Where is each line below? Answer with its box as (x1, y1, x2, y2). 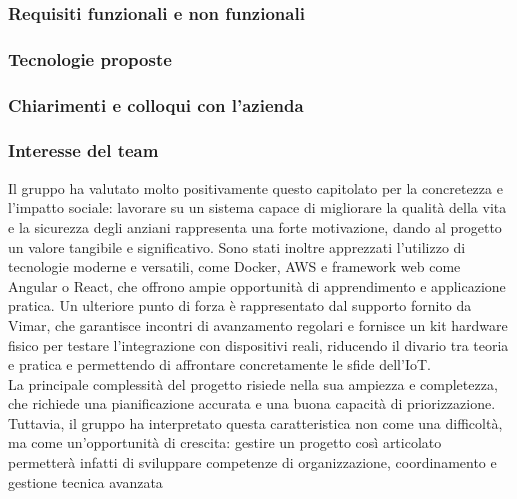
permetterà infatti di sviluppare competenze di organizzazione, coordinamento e (8, 452, 497, 473)
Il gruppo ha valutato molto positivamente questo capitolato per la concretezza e (8, 177, 503, 198)
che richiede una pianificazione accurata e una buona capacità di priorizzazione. (8, 393, 496, 414)
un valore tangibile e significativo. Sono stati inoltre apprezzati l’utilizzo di (8, 236, 466, 257)
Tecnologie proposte (8, 46, 172, 71)
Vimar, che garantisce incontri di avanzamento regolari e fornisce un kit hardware (8, 314, 508, 335)
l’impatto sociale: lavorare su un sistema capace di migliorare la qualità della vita (8, 197, 507, 218)
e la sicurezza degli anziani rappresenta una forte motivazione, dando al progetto (8, 216, 502, 237)
